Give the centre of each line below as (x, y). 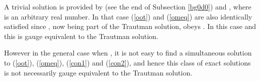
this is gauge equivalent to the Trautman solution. (81, 36)
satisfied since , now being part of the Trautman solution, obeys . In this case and (130, 26)
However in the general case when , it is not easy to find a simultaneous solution (128, 53)
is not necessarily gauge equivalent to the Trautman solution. (98, 72)
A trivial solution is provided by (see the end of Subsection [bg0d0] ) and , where (128, 6)
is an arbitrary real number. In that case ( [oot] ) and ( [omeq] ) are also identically (128, 16)
